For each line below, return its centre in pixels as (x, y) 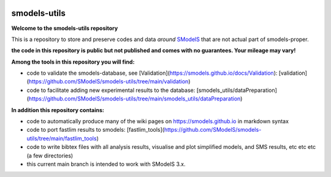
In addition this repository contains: (58, 110)
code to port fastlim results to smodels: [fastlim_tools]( (96, 130)
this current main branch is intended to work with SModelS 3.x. (106, 164)
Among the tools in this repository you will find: (73, 62)
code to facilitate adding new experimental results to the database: (111, 90)
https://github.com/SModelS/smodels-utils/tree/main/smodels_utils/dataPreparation (135, 99)
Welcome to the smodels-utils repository (65, 28)
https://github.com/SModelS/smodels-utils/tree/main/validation (108, 81)
